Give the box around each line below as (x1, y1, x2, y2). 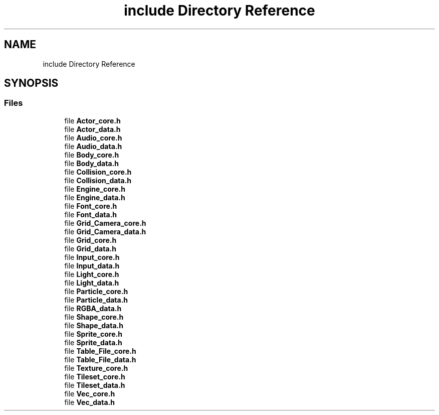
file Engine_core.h (64, 184, 125, 193)
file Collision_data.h (64, 176, 132, 185)
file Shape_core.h (64, 312, 124, 321)
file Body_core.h (64, 150, 119, 159)
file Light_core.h (64, 269, 119, 279)
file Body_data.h (64, 159, 119, 168)
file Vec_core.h (64, 389, 115, 398)
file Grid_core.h (64, 235, 117, 244)
